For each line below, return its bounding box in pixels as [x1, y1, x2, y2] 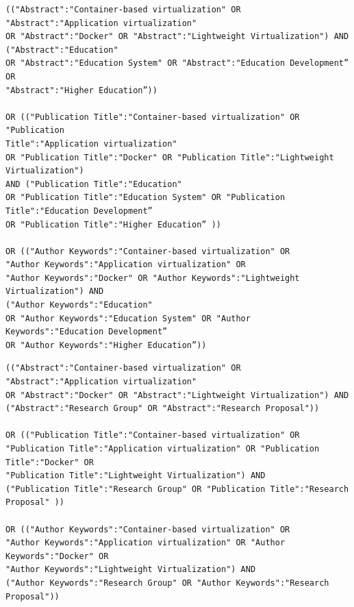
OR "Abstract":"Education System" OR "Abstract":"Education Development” [5, 58, 349, 69]
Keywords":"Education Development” [5, 327, 168, 337]
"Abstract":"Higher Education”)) [5, 85, 157, 95]
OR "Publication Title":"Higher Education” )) [5, 219, 221, 230]
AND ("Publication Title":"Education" [5, 179, 182, 189]
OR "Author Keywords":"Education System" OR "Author [5, 313, 251, 323]
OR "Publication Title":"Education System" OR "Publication [5, 193, 286, 203]
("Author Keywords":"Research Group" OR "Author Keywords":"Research [5, 578, 329, 588]
